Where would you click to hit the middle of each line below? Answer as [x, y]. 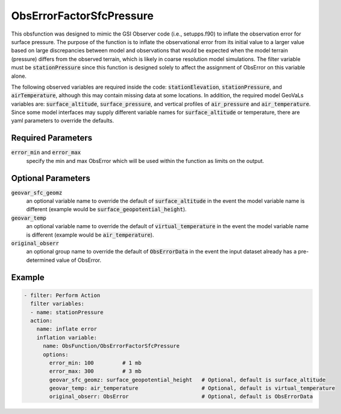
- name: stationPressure [67, 312]
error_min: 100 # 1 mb [95, 363]
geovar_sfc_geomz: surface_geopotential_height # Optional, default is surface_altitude [187, 380]
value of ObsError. [79, 260]
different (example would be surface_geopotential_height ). [106, 209]
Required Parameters [52, 138]
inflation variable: [67, 337]
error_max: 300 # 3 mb [95, 371]
